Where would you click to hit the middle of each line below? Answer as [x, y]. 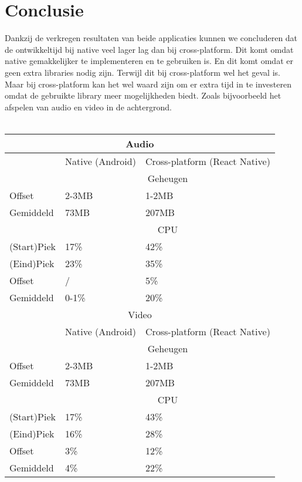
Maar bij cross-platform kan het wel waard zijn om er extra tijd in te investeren [148, 84]
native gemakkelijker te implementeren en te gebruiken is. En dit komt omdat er [149, 61]
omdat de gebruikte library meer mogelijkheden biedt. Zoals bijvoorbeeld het [143, 95]
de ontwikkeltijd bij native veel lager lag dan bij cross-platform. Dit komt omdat [149, 49]
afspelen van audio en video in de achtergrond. [88, 107]
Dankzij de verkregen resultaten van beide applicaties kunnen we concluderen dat [151, 38]
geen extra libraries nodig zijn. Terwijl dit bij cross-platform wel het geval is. [142, 72]
